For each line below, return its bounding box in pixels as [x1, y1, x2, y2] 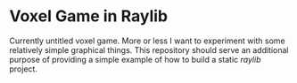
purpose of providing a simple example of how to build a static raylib [9, 54, 261, 64]
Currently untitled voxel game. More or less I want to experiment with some [9, 35, 285, 46]
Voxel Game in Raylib [9, 6, 168, 26]
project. [9, 64, 38, 74]
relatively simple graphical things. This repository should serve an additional [9, 44, 289, 55]
